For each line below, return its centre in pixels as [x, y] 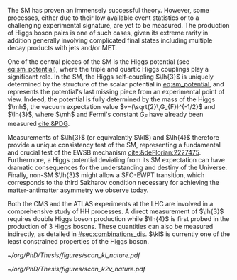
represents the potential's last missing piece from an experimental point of [116, 92]
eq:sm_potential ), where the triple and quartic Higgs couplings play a [108, 69]
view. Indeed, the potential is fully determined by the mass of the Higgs [111, 99]
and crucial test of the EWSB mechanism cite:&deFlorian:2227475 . [104, 152]
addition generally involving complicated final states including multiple [110, 40]
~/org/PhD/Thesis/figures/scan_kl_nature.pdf [74, 255]
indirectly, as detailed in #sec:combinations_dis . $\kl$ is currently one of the [119, 234]
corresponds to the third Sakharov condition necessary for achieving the [114, 182]
